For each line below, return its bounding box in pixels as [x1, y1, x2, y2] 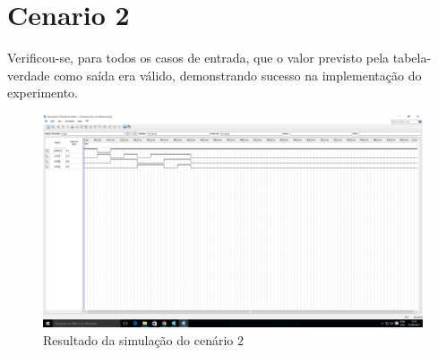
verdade [7, 65, 50, 84]
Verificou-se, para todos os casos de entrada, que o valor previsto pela [7, 48, 390, 67]
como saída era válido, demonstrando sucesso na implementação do [54, 65, 422, 84]
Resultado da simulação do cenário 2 [43, 331, 244, 349]
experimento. [7, 83, 78, 102]
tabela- [392, 48, 432, 67]
